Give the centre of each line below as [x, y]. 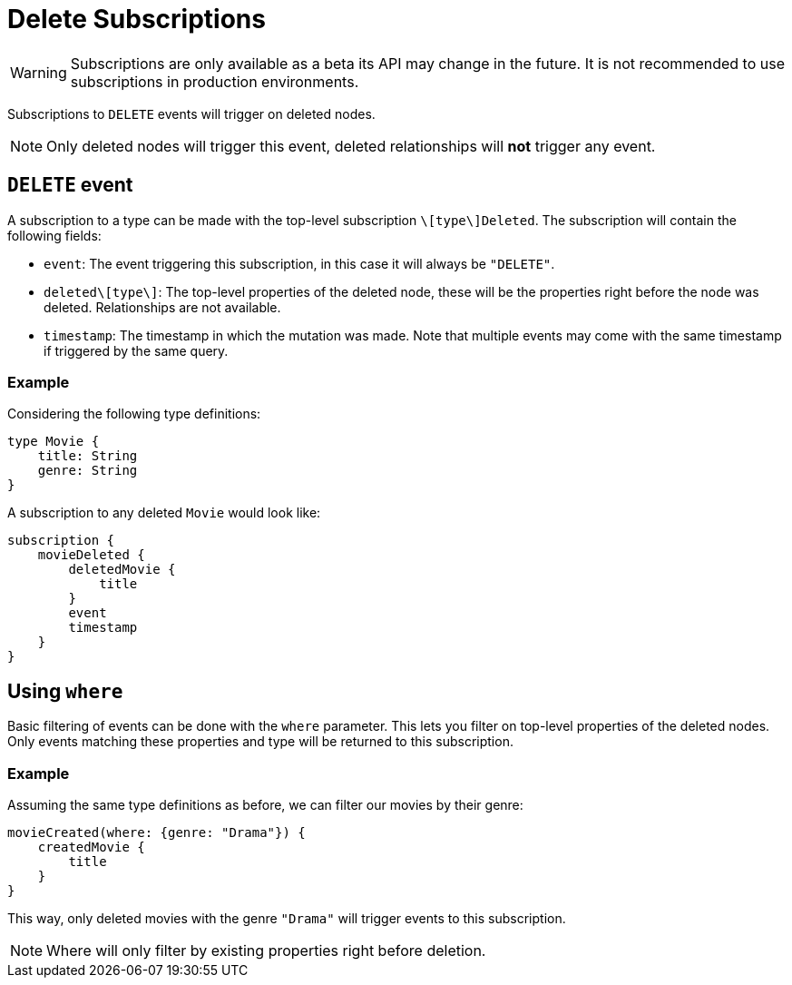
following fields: [54, 235]
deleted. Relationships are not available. [162, 307]
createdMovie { [91, 847]
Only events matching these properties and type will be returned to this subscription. [260, 742]
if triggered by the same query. [136, 350]
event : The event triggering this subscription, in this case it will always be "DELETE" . [299, 263]
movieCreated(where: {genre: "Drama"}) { [156, 832]
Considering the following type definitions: [134, 414]
